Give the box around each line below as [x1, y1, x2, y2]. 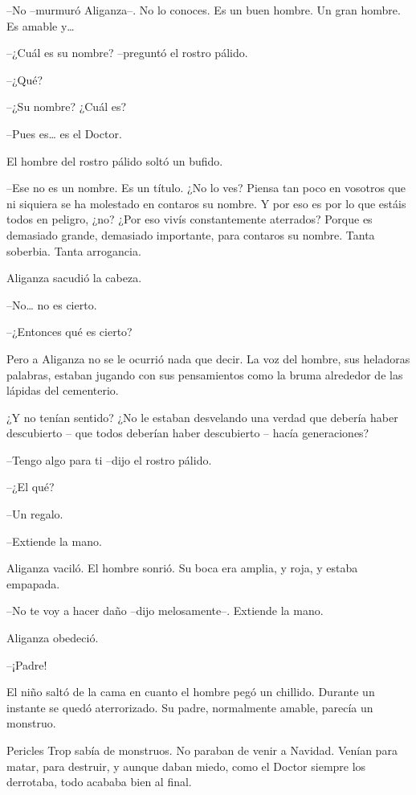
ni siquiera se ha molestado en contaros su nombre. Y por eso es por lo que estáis [6, 195, 406, 211]
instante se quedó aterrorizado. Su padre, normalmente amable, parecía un [6, 699, 373, 715]
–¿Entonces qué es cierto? [6, 323, 133, 340]
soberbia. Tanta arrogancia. [6, 242, 141, 259]
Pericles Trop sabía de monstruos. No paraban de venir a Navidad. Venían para [6, 742, 398, 758]
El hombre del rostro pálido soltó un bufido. [6, 152, 223, 169]
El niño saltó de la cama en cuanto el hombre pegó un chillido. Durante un [6, 683, 375, 700]
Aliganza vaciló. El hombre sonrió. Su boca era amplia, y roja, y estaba [6, 559, 358, 576]
